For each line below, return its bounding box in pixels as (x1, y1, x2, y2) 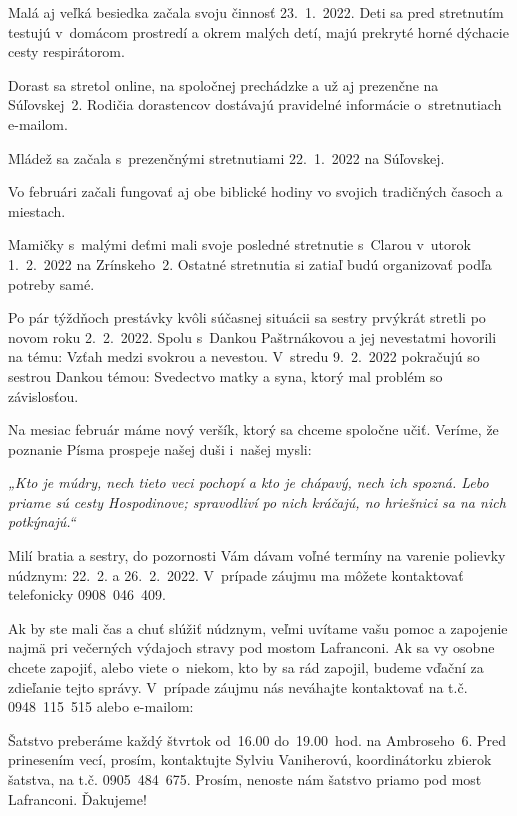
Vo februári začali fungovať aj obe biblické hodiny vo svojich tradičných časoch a (8, 181, 503, 202)
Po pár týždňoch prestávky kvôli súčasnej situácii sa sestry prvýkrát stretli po (8, 307, 486, 328)
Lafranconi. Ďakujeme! (8, 788, 147, 809)
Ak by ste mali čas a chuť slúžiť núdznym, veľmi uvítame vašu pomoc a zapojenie (8, 617, 508, 638)
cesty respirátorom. (8, 41, 125, 62)
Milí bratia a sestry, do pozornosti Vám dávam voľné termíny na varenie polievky (8, 545, 506, 566)
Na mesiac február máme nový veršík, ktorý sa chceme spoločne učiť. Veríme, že (8, 419, 499, 440)
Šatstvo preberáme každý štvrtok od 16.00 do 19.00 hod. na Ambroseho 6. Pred (8, 729, 507, 750)
